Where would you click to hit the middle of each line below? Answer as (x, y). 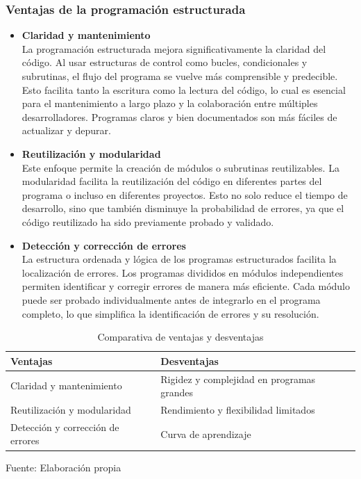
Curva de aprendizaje (206, 433)
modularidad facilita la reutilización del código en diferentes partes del (172, 181)
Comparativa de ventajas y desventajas (180, 337)
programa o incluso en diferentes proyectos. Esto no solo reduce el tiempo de (185, 194)
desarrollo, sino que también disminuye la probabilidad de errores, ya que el (183, 208)
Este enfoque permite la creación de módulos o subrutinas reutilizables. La (180, 167)
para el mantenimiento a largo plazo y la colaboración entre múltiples (170, 103)
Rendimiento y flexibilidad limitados (238, 409)
